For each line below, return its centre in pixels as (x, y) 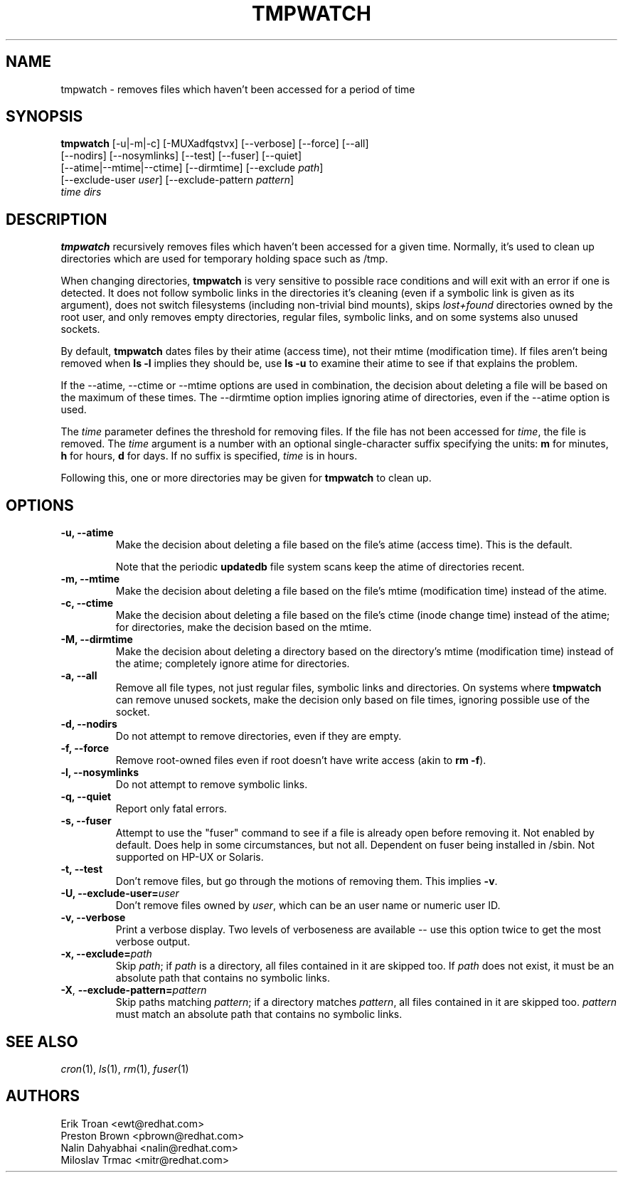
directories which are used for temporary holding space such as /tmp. (224, 259)
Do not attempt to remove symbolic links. (212, 785)
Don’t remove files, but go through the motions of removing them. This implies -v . (307, 881)
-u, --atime (87, 533)
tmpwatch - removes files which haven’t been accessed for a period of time (238, 89)
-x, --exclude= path (106, 954)
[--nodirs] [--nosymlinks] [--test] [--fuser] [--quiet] (181, 156)
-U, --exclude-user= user (120, 893)
